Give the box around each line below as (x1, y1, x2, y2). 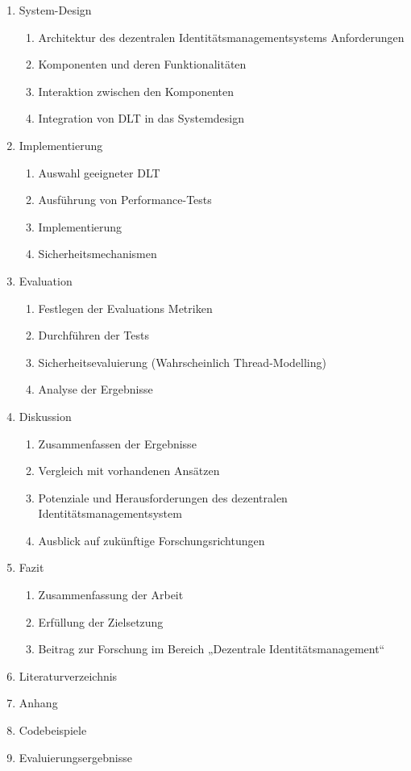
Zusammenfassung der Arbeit (38, 586, 184, 603)
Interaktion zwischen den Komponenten (38, 82, 234, 99)
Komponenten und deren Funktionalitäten (38, 56, 247, 73)
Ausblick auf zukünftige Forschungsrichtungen (38, 531, 265, 548)
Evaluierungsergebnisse (19, 748, 132, 765)
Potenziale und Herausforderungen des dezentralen (38, 489, 288, 506)
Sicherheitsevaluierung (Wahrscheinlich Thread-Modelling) (38, 353, 326, 370)
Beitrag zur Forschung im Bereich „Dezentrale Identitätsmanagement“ (38, 640, 385, 657)
